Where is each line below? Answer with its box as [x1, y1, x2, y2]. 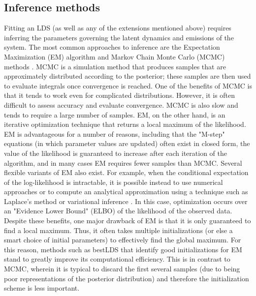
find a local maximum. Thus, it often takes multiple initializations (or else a [4, 225, 233, 235]
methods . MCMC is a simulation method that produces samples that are [4, 61, 226, 71]
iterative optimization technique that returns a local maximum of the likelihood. [4, 119, 246, 129]
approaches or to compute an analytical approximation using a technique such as [4, 186, 248, 197]
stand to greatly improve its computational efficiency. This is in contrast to [4, 254, 230, 264]
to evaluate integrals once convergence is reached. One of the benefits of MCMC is [4, 80, 252, 90]
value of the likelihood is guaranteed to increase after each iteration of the [4, 148, 227, 158]
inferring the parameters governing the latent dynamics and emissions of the [4, 32, 234, 42]
